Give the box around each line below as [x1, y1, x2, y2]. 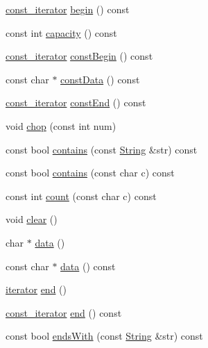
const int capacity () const [6, 25, 117, 40]
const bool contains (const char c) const [6, 165, 175, 180]
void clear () [6, 212, 58, 226]
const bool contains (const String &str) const [6, 142, 198, 156]
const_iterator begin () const [6, 2, 130, 16]
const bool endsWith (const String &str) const [6, 329, 203, 343]
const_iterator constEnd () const [6, 95, 146, 110]
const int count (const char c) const [6, 188, 157, 203]
